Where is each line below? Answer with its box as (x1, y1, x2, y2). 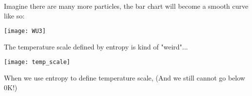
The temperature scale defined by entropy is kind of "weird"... (4, 41, 188, 51)
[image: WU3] (4, 28, 46, 35)
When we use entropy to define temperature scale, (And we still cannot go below (4, 73, 245, 83)
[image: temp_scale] (4, 59, 71, 66)
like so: (4, 10, 25, 20)
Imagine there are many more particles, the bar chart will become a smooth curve (4, 1, 249, 11)
